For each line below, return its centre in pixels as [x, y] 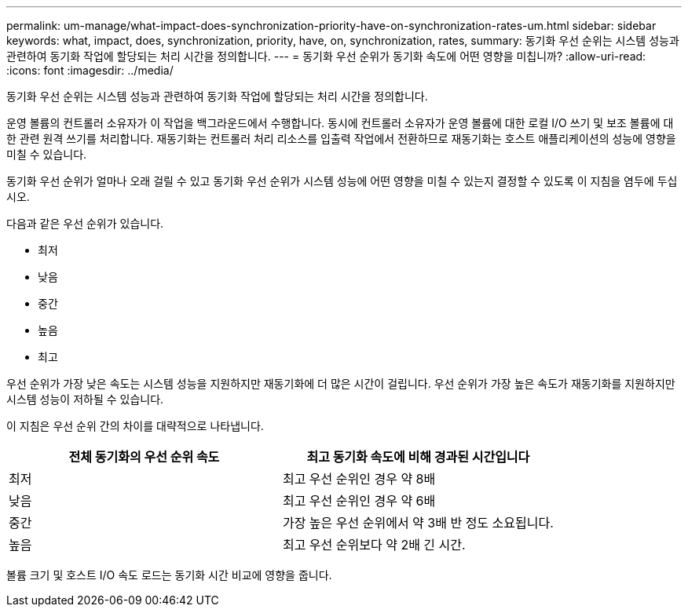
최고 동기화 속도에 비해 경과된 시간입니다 [418, 457]
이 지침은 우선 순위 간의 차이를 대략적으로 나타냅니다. [135, 426]
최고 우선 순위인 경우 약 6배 [359, 501]
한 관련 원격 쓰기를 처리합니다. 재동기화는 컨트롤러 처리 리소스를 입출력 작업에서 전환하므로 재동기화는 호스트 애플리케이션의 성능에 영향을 [341, 139]
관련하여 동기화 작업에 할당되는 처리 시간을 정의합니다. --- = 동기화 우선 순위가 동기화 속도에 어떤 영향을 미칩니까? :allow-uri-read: [326, 56]
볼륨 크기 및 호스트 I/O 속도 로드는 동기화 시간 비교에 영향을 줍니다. [169, 575]
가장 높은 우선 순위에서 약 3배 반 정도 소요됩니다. [418, 523]
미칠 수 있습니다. [47, 154]
